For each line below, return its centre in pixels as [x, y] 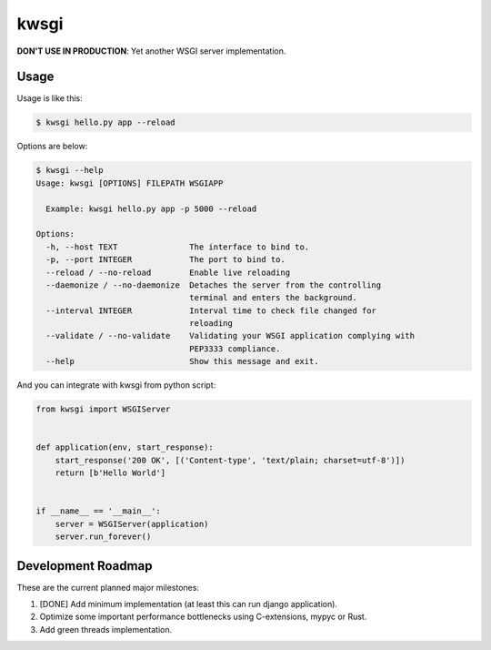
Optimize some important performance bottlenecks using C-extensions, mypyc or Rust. [203, 617]
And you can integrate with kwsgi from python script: [116, 385]
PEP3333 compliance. [235, 349]
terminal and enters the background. [274, 298]
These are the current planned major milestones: [108, 587]
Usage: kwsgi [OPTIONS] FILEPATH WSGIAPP [130, 183]
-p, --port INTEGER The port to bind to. [165, 260]
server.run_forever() [103, 537]
